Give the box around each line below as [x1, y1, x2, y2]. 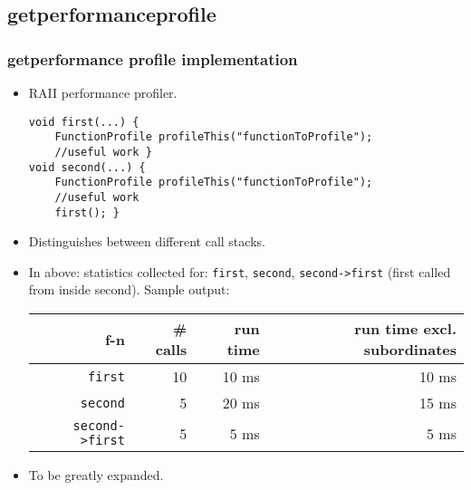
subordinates [363, 339, 457, 360]
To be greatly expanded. [28, 466, 164, 485]
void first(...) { [28, 115, 139, 129]
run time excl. [354, 318, 457, 340]
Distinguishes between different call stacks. [28, 232, 265, 251]
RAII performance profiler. [28, 83, 178, 101]
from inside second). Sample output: [28, 280, 230, 299]
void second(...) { [28, 160, 146, 174]
